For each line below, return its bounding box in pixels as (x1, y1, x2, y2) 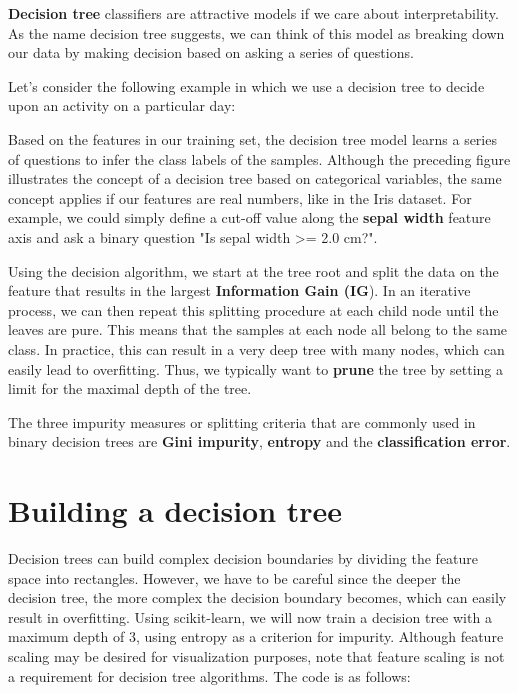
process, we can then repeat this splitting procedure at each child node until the (8, 299, 499, 320)
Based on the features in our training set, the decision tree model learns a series (8, 128, 497, 149)
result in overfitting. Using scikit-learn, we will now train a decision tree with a (8, 606, 492, 627)
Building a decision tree (8, 490, 343, 531)
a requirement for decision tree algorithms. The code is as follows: (8, 665, 411, 686)
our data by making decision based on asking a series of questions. (8, 42, 414, 63)
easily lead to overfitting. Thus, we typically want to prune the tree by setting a (8, 358, 503, 379)
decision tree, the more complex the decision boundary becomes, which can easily (8, 587, 507, 608)
